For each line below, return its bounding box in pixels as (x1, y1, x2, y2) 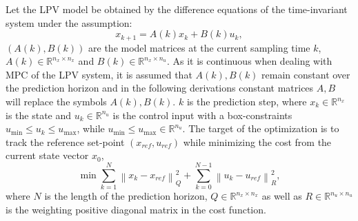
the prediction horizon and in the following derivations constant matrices (6, 81, 314, 95)
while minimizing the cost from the (183, 134, 332, 149)
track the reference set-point (6, 134, 125, 149)
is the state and (6, 107, 72, 122)
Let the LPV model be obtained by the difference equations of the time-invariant (6, 2, 348, 16)
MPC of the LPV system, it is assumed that (6, 67, 192, 81)
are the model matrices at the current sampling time (88, 40, 310, 54)
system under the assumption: (6, 15, 132, 30)
